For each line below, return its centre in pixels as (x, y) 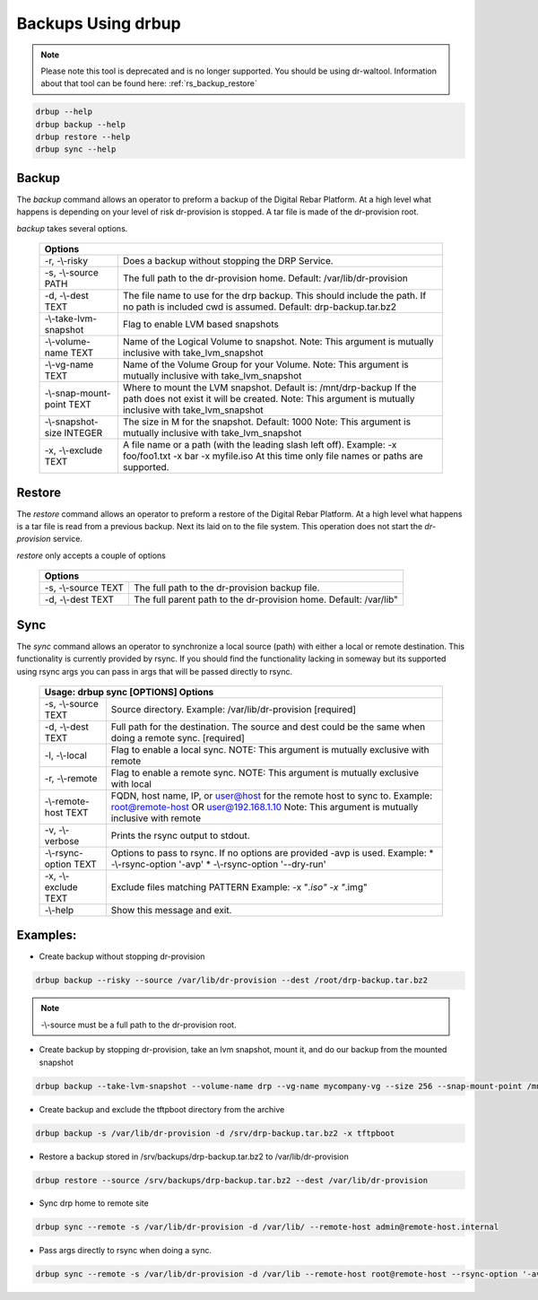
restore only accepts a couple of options (91, 555)
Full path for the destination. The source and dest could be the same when (268, 727)
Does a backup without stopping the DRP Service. (228, 261)
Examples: (47, 935)
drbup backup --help (80, 124)
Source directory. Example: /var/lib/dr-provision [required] (234, 709)
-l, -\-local (65, 755)
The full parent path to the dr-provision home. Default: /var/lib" (266, 599)
